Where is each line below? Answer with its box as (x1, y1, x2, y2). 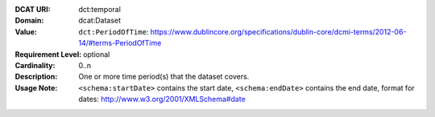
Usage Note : (14, 83, 58, 92)
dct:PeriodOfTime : (78, 26, 149, 36)
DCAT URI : (14, 5, 52, 14)
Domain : (14, 16, 44, 26)
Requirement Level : (14, 49, 82, 59)
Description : (14, 72, 58, 82)
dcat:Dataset (78, 16, 121, 26)
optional (83, 49, 110, 59)
